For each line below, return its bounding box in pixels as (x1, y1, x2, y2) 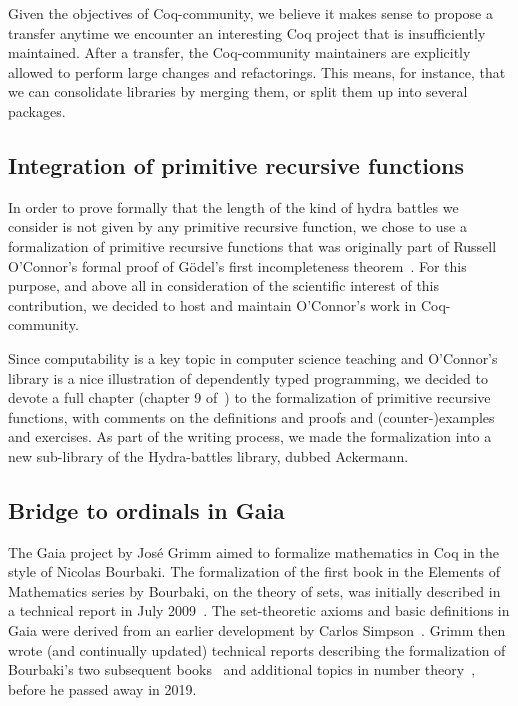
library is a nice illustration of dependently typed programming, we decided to (8, 367, 488, 388)
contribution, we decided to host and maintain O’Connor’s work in (8, 294, 417, 315)
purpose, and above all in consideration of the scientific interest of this (8, 275, 440, 296)
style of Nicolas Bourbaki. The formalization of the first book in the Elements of (8, 561, 500, 582)
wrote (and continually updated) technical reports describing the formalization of (8, 639, 506, 660)
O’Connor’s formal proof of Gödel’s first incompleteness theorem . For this (8, 255, 467, 276)
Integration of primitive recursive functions (8, 149, 464, 180)
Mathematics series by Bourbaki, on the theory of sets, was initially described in (8, 580, 501, 601)
